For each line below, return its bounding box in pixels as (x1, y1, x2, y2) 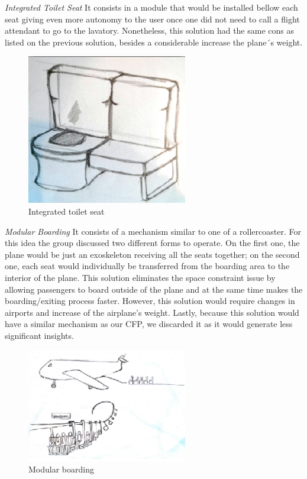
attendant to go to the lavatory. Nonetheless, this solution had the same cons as (5, 24, 294, 37)
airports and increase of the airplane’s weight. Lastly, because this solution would (5, 306, 299, 318)
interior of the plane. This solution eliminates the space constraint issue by (5, 271, 276, 283)
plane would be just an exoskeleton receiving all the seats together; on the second (5, 248, 300, 260)
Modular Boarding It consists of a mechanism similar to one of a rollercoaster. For (5, 225, 301, 237)
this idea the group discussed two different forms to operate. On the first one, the (5, 237, 300, 249)
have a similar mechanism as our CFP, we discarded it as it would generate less (5, 318, 293, 330)
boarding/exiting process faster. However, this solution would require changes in (5, 294, 295, 307)
